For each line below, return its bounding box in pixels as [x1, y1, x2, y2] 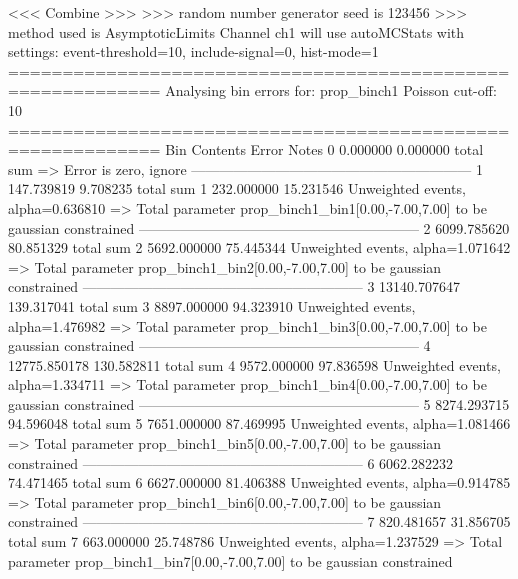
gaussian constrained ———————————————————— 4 [8, 335, 431, 356]
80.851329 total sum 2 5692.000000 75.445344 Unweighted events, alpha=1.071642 [8, 237, 511, 258]
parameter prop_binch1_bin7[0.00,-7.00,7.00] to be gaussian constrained [8, 550, 453, 571]
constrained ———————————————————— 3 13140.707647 [8, 276, 461, 297]
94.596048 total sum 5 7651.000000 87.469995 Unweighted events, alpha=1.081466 [8, 413, 511, 434]
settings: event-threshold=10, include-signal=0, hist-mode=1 [8, 41, 379, 62]
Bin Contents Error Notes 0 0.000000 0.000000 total [165, 139, 484, 160]
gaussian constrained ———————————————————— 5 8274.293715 [8, 393, 510, 414]
